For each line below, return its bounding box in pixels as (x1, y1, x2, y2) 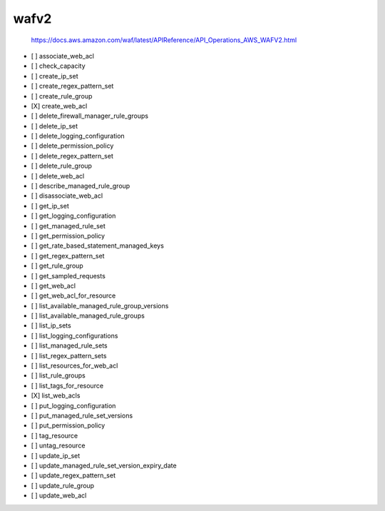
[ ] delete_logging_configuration (31, 132, 125, 141)
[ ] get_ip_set (31, 201, 69, 210)
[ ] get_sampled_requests (31, 271, 106, 280)
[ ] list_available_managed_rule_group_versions (31, 301, 169, 310)
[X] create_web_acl (31, 101, 88, 110)
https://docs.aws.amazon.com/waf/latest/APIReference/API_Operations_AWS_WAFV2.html (31, 36, 297, 44)
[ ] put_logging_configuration (31, 401, 116, 410)
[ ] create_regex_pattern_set (31, 82, 114, 91)
